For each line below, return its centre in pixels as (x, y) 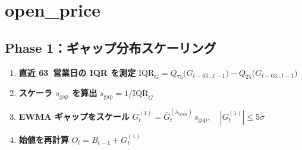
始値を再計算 (44, 139)
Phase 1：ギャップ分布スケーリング (111, 47)
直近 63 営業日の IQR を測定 (77, 72)
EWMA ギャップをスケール (74, 116)
